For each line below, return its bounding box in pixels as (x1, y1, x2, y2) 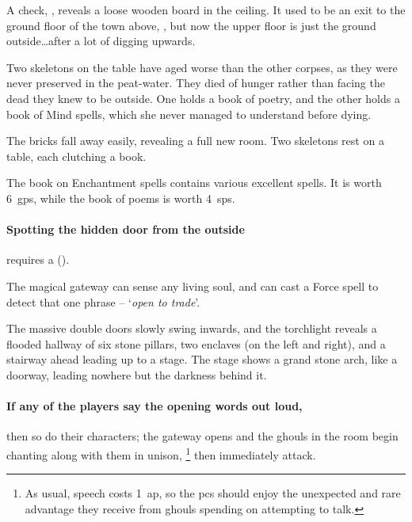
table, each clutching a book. (6, 147, 147, 164)
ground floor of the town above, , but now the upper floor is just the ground (6, 17, 376, 33)
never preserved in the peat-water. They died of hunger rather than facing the (6, 74, 385, 91)
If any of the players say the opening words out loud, (6, 398, 303, 414)
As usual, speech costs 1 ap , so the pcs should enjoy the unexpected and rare (25, 485, 401, 501)
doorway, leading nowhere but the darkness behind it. (6, 366, 267, 383)
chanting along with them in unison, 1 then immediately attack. (6, 444, 316, 463)
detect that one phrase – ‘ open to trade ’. (6, 293, 200, 310)
